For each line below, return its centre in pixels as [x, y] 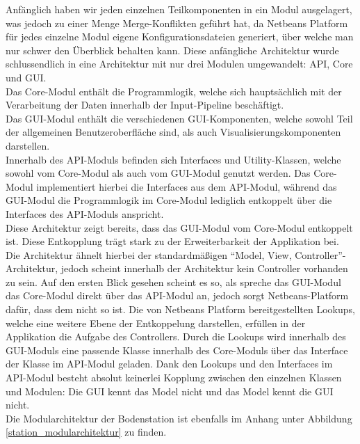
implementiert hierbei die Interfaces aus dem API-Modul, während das [187, 186]
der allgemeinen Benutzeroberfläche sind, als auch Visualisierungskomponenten [173, 132]
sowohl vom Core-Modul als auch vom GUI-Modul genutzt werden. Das [158, 173]
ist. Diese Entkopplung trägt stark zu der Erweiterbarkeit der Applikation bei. [172, 241]
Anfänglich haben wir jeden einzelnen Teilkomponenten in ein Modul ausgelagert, [179, 9]
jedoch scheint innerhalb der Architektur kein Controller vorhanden [204, 268]
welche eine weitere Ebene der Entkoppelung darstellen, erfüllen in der [156, 323]
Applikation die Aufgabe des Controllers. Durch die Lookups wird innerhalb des [176, 336]
